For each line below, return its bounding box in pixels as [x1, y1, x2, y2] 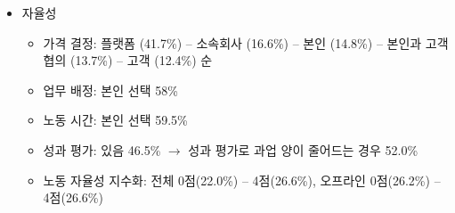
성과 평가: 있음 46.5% [43, 140, 161, 159]
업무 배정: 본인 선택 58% [43, 80, 178, 99]
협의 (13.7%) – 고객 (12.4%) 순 [43, 51, 213, 70]
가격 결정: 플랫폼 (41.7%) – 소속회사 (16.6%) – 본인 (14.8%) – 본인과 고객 [43, 33, 449, 52]
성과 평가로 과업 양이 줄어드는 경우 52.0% [188, 140, 418, 159]
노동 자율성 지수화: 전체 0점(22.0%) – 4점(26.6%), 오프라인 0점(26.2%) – [43, 170, 441, 189]
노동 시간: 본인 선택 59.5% [43, 111, 188, 129]
